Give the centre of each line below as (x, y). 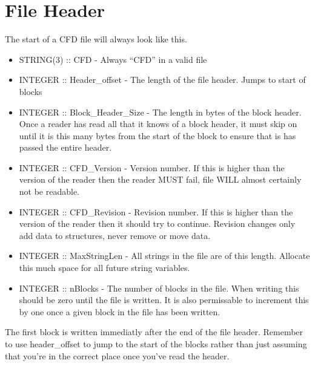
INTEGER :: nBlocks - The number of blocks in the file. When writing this (159, 288)
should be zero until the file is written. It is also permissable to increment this (164, 300)
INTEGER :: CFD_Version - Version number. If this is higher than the (152, 167)
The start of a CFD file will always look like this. (96, 39)
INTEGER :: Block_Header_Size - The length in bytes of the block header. (160, 112)
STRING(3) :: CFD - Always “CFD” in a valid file (113, 59)
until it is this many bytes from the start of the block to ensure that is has (157, 135)
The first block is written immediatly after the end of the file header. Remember (154, 332)
